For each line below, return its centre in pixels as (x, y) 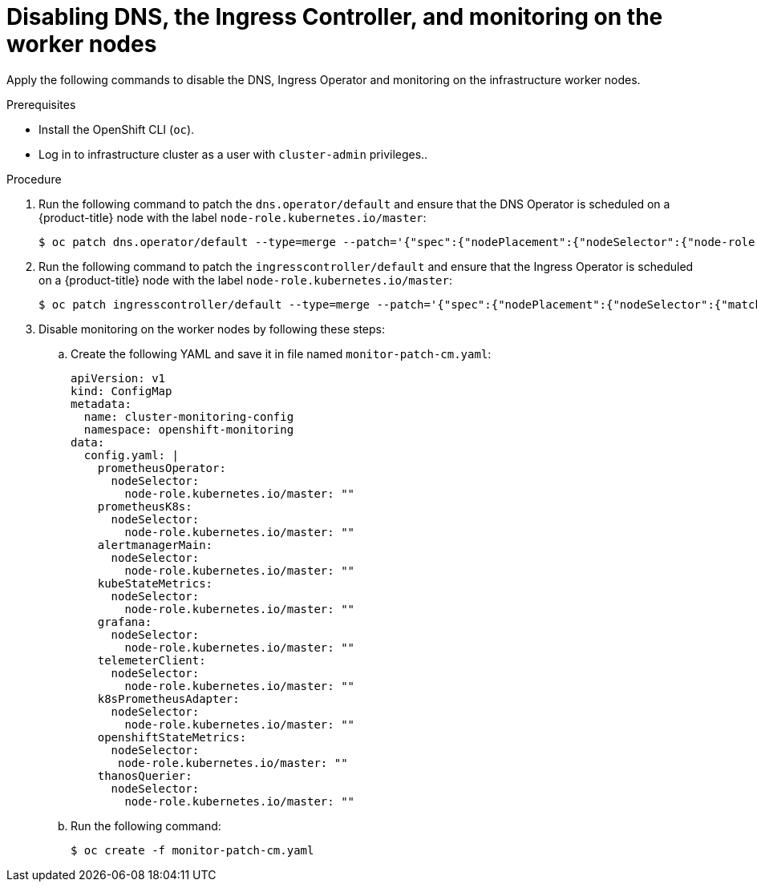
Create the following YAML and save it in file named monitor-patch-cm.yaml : (281, 353)
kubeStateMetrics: (155, 583)
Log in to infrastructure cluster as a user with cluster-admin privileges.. (233, 154)
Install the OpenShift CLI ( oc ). (117, 129)
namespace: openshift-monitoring (189, 429)
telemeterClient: (152, 660)
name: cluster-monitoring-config (189, 416)
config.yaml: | (131, 455)
